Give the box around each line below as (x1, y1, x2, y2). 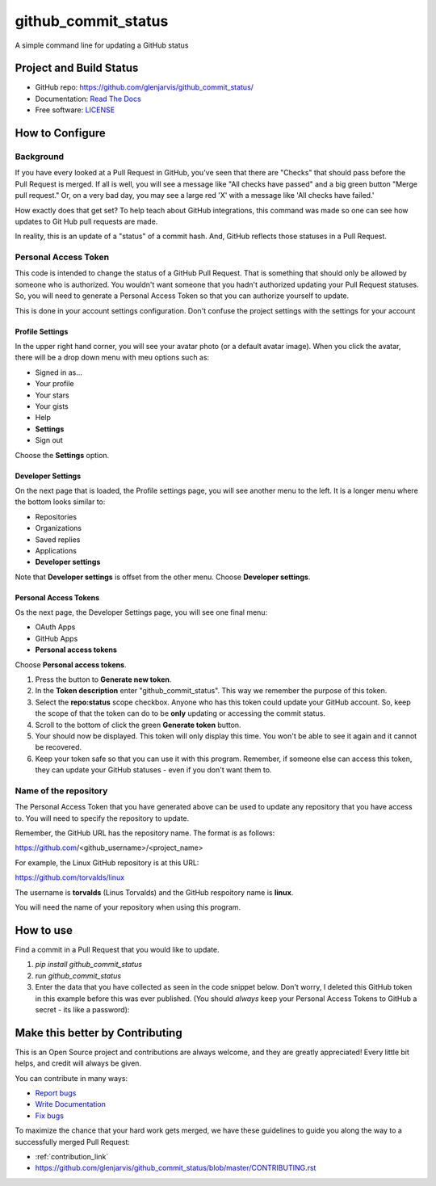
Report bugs (35, 1087, 77, 1098)
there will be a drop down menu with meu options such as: (15, 352, 210, 363)
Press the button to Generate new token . (35, 675, 172, 684)
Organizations (35, 524, 82, 533)
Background (15, 151, 65, 162)
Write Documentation (35, 1100, 107, 1109)
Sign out (35, 435, 64, 445)
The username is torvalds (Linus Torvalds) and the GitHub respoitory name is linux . (15, 887, 294, 897)
